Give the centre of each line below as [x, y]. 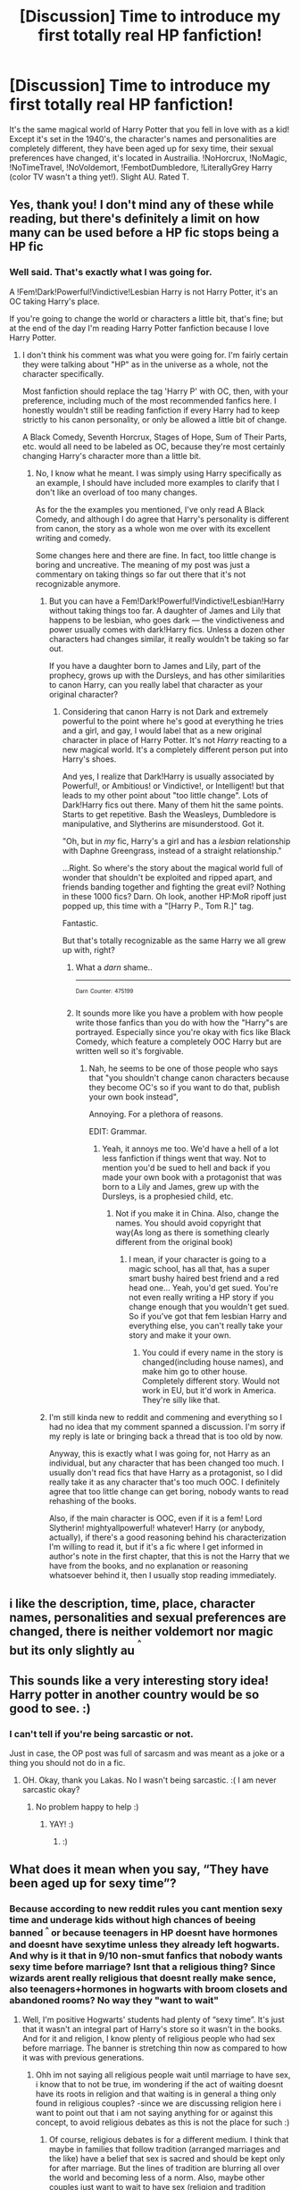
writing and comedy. [73, 538]
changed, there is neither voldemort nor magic [142, 1631]
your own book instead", [133, 1097]
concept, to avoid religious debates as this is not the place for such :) [162, 2122]
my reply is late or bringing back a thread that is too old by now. [166, 1436]
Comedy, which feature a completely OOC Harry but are [179, 1041]
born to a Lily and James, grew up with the [181, 1187]
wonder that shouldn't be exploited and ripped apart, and [167, 877]
